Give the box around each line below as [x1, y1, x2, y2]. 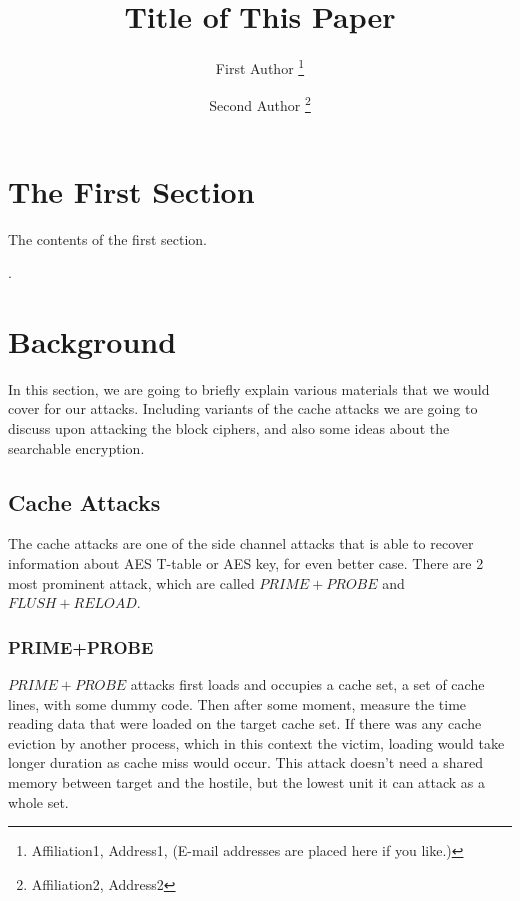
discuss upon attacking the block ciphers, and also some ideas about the [8, 418, 450, 439]
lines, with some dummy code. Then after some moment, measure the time [8, 693, 467, 714]
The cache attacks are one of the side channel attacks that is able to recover [8, 533, 474, 554]
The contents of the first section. [8, 228, 207, 249]
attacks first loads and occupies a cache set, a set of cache [130, 674, 485, 695]
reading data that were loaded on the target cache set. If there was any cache [8, 713, 482, 734]
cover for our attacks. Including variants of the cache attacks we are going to [8, 398, 478, 419]
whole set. [8, 791, 69, 812]
